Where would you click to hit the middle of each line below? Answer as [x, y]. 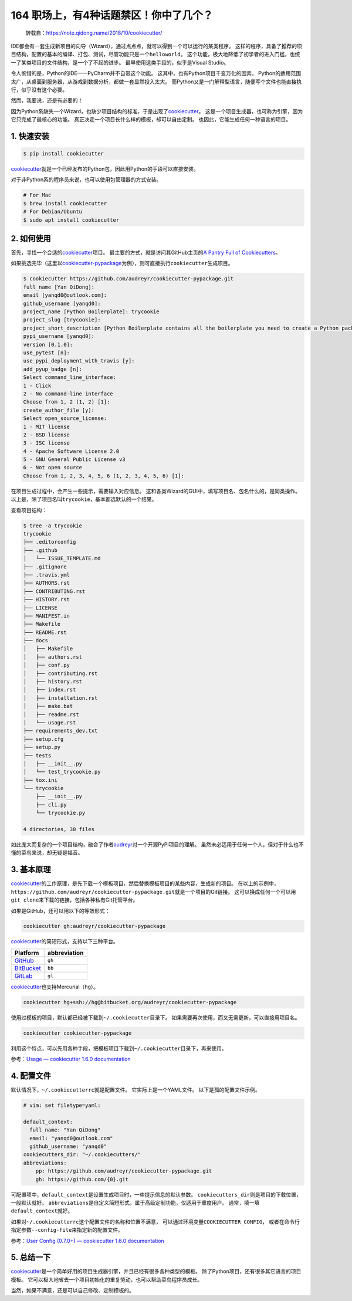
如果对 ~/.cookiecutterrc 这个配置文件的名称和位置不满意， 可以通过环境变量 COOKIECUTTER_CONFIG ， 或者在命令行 [155, 1222]
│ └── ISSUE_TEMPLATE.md [62, 558]
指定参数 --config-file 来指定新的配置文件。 [67, 1230]
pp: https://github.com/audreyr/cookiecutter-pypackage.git [124, 1171]
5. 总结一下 [31, 1257]
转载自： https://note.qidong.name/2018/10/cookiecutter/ [94, 33]
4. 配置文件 [31, 1076]
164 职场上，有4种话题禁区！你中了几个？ [112, 15]
